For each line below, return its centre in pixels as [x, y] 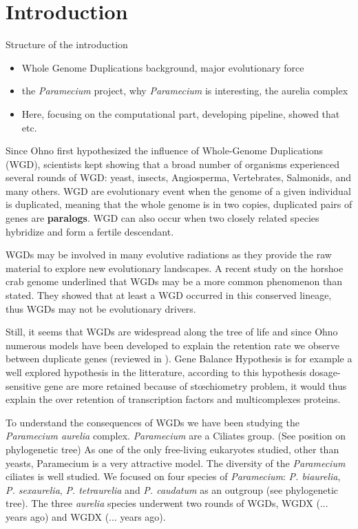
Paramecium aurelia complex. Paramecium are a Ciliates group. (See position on [176, 436]
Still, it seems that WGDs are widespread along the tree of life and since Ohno [172, 332]
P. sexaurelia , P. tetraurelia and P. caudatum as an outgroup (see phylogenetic [172, 489]
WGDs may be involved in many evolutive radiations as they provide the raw [169, 255]
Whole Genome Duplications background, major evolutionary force [163, 67]
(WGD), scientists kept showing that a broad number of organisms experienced [173, 164]
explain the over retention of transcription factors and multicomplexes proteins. [173, 399]
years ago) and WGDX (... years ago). [86, 516]
